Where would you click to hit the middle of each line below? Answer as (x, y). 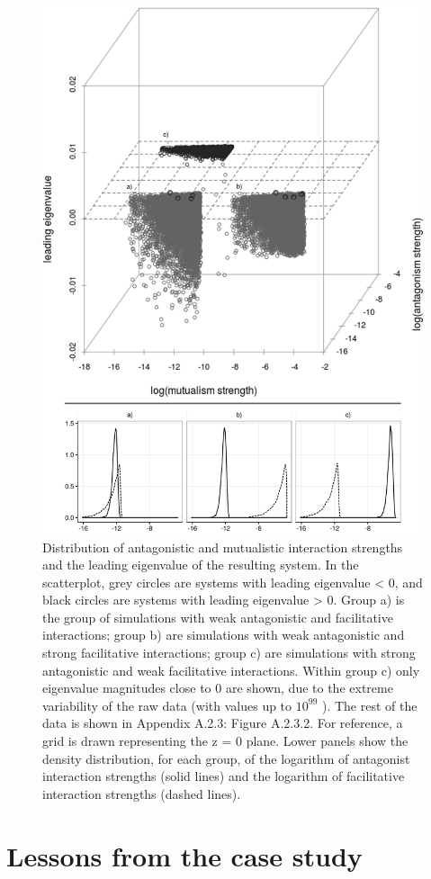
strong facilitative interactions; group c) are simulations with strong (229, 653)
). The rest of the (369, 705)
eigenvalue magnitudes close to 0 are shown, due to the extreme (218, 688)
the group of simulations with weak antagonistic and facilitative (218, 617)
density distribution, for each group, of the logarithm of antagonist (226, 758)
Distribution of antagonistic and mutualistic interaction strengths (223, 547)
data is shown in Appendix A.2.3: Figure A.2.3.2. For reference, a (223, 723)
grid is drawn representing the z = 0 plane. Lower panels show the (225, 741)
